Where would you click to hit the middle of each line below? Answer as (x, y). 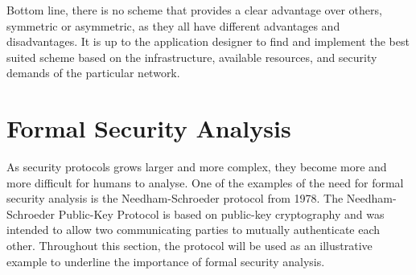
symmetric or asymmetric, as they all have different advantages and (173, 25)
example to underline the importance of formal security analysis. (166, 261)
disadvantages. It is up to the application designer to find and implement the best (208, 41)
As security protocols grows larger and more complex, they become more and (197, 167)
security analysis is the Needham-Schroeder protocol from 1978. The (175, 198)
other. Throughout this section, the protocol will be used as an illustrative (189, 246)
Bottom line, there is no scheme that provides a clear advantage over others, (194, 10)
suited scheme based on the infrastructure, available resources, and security (192, 57)
